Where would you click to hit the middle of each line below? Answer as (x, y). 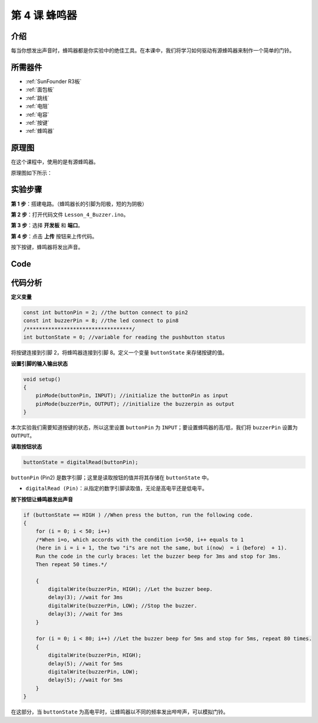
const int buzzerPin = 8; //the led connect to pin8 (101, 321)
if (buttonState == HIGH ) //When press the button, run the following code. (138, 515)
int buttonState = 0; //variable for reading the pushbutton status (124, 337)
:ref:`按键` (37, 122)
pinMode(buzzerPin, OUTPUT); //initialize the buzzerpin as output (135, 404)
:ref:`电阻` (37, 106)
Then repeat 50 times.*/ (72, 564)
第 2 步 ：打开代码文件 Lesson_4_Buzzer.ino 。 (70, 214)
